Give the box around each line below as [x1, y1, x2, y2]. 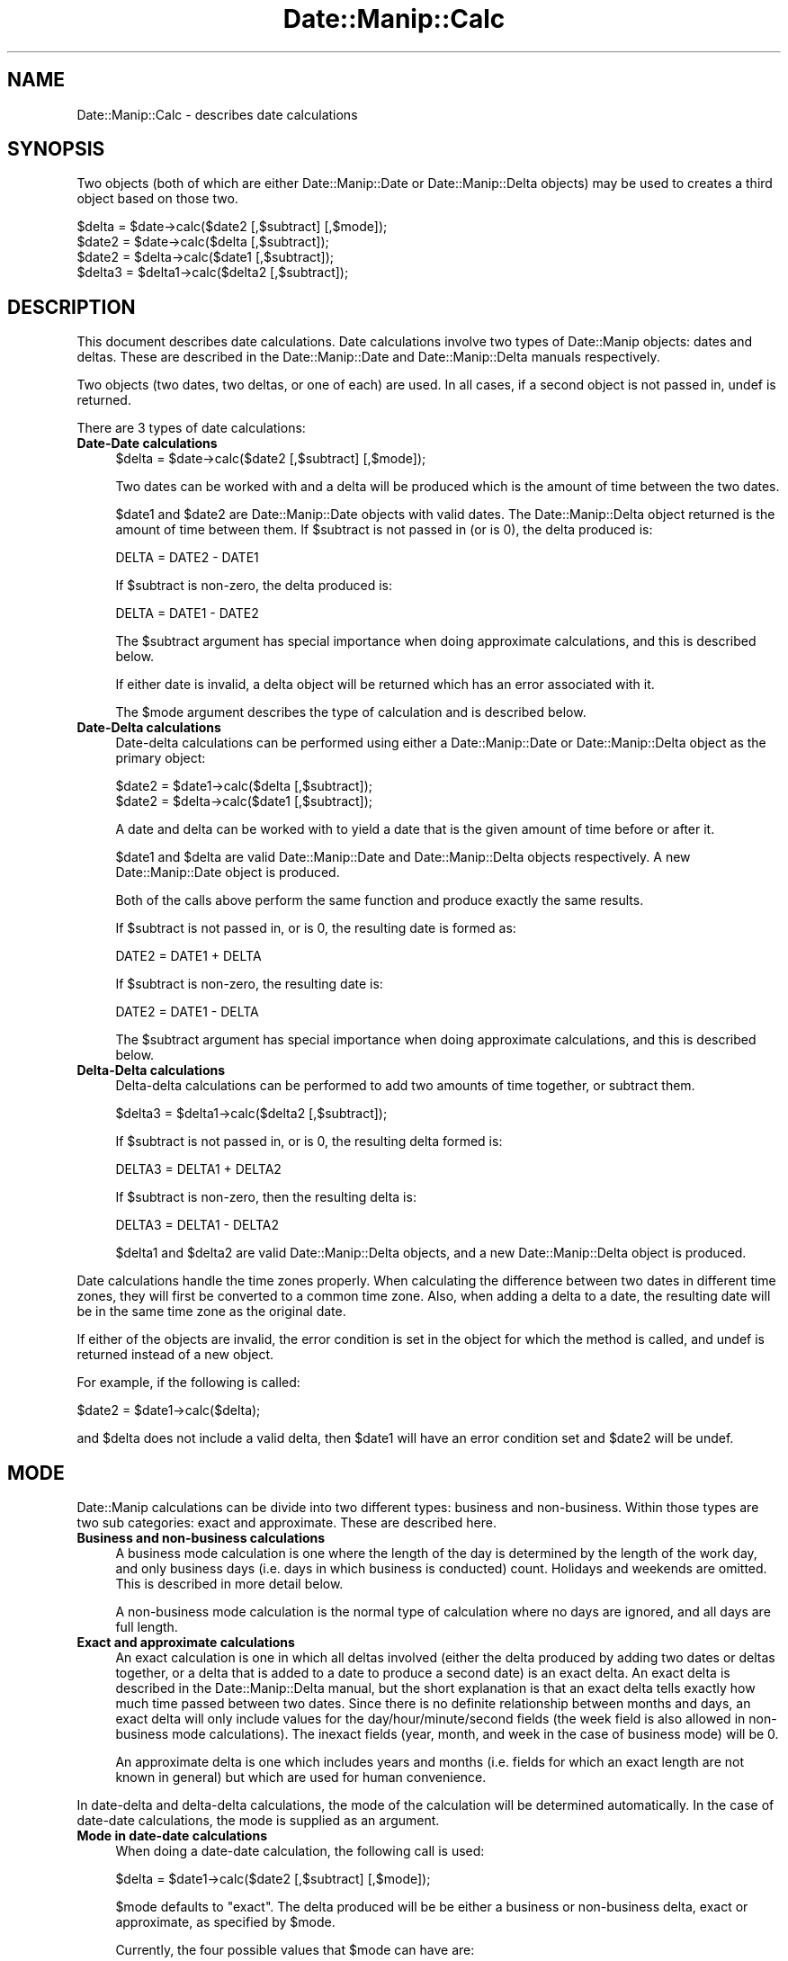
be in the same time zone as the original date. [76, 1303, 346, 1320]
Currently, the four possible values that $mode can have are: [115, 1942, 475, 1958]
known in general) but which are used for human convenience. [115, 1769, 487, 1786]
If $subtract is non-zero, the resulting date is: [115, 976, 383, 992]
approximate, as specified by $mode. [115, 1914, 336, 1930]
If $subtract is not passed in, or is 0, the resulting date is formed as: [115, 920, 516, 936]
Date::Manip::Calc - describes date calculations [76, 106, 358, 122]
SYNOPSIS [7, 138, 105, 161]
